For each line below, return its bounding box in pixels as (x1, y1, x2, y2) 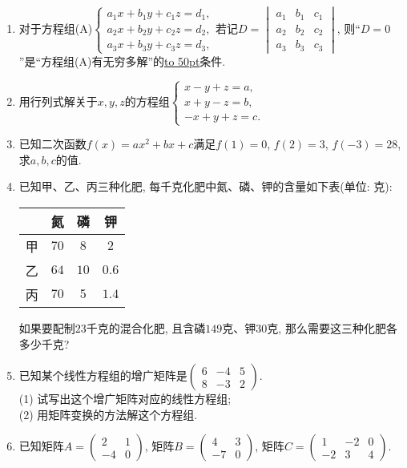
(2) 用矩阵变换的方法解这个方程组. (18, 405, 198, 422)
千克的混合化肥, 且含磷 (86, 319, 206, 336)
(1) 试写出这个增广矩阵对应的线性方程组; (18, 390, 232, 407)
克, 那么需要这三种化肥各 (267, 319, 397, 336)
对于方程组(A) (18, 19, 93, 36)
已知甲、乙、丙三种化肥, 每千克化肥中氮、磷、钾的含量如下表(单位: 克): (18, 178, 393, 195)
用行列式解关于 (18, 92, 98, 109)
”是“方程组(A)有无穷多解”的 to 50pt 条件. (18, 52, 226, 69)
